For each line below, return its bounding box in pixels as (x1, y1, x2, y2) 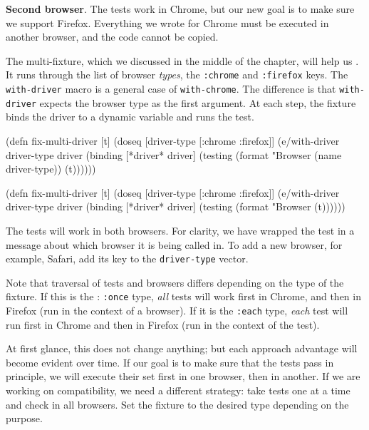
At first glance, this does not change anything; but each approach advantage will (6, 341, 358, 356)
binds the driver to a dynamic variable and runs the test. (6, 109, 254, 124)
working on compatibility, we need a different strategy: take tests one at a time (6, 383, 350, 398)
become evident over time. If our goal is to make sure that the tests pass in (6, 354, 334, 369)
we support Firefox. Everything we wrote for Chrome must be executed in (6, 15, 329, 30)
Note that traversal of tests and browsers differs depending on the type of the (6, 275, 344, 290)
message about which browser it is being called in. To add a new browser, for (6, 237, 343, 252)
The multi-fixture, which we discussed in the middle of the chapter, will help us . (6, 53, 359, 68)
